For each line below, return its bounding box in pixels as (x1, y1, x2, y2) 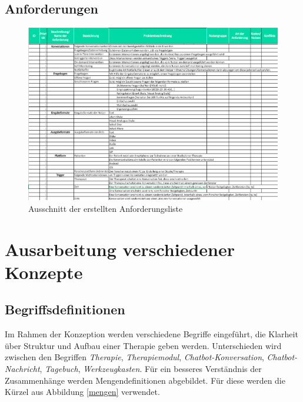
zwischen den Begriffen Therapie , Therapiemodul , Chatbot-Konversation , (5, 351, 264, 363)
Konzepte (5, 260, 83, 284)
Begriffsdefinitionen (5, 300, 125, 318)
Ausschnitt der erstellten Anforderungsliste (28, 202, 183, 214)
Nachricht (5, 362, 40, 374)
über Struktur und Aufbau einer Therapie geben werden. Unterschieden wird (5, 339, 282, 351)
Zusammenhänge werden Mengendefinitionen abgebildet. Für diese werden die (5, 374, 285, 386)
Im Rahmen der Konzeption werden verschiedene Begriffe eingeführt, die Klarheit (5, 328, 298, 340)
